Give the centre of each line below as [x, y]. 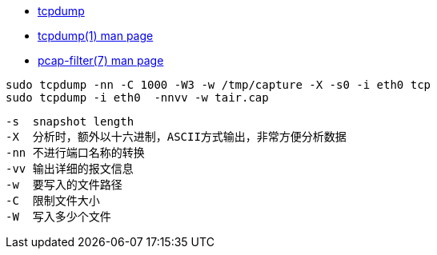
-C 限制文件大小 [53, 201]
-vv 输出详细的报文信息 [70, 169]
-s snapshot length [70, 122]
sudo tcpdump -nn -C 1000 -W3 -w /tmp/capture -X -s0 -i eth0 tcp [218, 85]
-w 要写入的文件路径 [64, 185]
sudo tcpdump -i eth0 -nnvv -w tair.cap [137, 98]
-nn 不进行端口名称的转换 [75, 153]
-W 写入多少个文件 [58, 217]
